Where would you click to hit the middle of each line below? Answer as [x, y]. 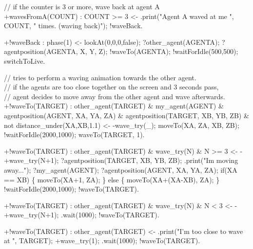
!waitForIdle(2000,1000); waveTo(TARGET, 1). [74, 134]
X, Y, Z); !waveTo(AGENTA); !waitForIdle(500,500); [159, 51]
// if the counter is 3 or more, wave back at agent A [82, 6]
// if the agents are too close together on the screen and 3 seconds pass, [111, 87]
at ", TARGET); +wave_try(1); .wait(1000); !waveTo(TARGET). [102, 240]
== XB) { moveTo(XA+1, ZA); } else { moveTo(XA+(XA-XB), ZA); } [112, 179]
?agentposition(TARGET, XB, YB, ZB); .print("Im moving [150, 160]
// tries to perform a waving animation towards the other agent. [100, 77]
